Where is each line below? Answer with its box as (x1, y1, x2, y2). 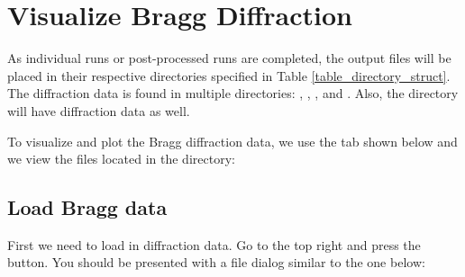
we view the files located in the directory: (7, 149, 235, 168)
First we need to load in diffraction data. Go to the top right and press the (7, 235, 421, 254)
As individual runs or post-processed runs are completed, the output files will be (7, 49, 451, 67)
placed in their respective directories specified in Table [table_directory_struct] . (7, 66, 451, 85)
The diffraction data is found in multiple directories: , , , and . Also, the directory (7, 84, 459, 103)
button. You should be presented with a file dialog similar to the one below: (7, 253, 425, 272)
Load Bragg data (7, 193, 168, 221)
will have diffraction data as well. (7, 101, 190, 120)
